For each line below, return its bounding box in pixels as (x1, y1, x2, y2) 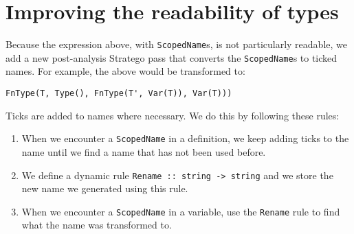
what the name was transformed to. (21, 218, 172, 232)
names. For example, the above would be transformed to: (5, 64, 245, 78)
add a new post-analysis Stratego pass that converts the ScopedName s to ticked (5, 50, 338, 65)
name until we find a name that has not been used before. (21, 144, 266, 159)
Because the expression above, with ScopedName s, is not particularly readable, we (5, 37, 347, 51)
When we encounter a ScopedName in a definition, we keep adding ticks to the (21, 131, 349, 145)
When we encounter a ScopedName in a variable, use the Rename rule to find (21, 204, 340, 218)
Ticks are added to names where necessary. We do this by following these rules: (5, 108, 340, 122)
